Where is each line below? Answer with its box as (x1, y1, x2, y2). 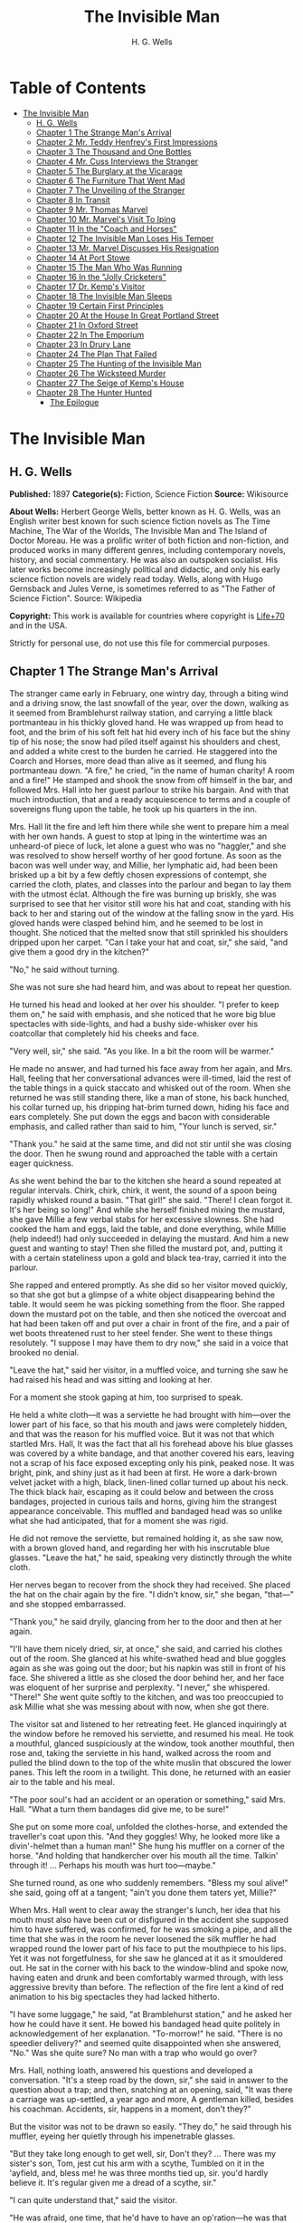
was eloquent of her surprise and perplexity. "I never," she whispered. (9, 1682, 270, 1693)
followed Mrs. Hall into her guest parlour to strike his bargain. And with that (9, 784, 289, 795)
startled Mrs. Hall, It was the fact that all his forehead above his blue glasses (9, 1438, 294, 1449)
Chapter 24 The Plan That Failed (35, 348, 157, 359)
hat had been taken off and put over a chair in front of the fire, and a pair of (9, 1317, 289, 1329)
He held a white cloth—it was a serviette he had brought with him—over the (9, 1409, 291, 1420)
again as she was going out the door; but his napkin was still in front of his (9, 1662, 287, 1674)
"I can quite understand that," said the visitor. (9, 2194, 178, 2205)
